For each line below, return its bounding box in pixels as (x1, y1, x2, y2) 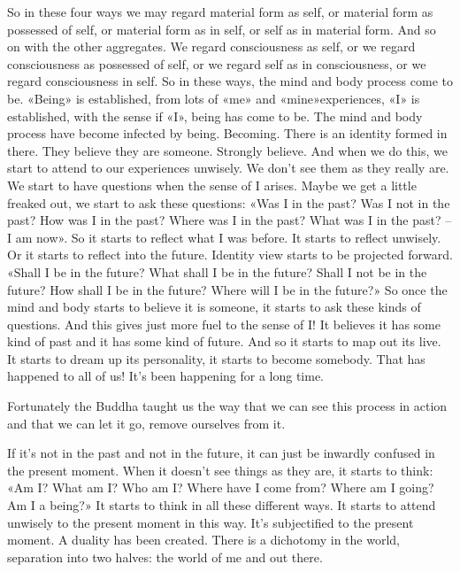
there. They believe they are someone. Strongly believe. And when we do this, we (7, 141, 448, 159)
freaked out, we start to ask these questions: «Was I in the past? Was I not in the (7, 193, 450, 212)
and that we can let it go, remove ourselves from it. (7, 414, 286, 432)
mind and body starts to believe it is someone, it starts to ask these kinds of (7, 298, 421, 316)
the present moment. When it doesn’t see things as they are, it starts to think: (7, 460, 433, 479)
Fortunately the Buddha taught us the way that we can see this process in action (7, 397, 448, 415)
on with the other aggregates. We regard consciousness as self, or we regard (7, 37, 416, 56)
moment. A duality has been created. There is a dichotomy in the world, (7, 530, 400, 549)
